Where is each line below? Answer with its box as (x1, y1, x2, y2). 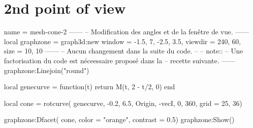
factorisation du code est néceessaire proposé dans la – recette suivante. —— (4, 55, 236, 65)
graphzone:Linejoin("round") (4, 65, 89, 75)
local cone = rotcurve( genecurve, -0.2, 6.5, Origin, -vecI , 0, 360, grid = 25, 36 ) (4, 98, 242, 108)
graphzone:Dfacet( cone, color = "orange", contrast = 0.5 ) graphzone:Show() (4, 114, 235, 125)
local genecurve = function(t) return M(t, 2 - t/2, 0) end (4, 81, 175, 92)
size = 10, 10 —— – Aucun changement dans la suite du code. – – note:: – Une (4, 46, 243, 56)
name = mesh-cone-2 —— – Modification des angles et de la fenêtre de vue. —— (4, 26, 249, 37)
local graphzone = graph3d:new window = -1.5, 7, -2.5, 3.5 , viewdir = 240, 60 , (4, 36, 241, 46)
